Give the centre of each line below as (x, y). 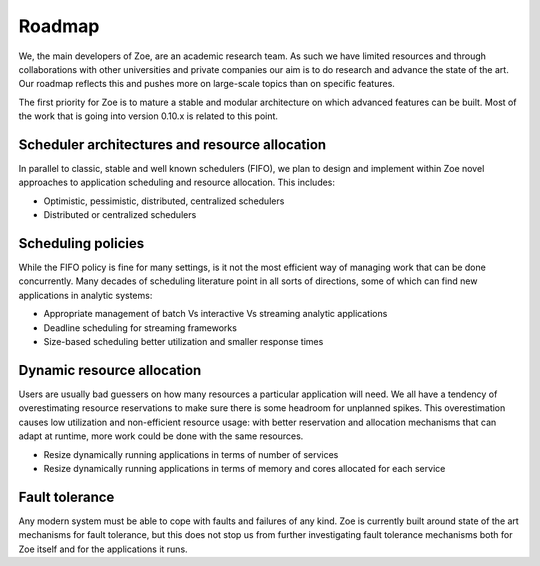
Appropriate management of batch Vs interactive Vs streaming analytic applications (215, 314)
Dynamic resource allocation (110, 370)
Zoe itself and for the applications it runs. (103, 549)
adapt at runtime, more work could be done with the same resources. (161, 436)
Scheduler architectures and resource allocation (172, 144)
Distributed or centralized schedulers (120, 215)
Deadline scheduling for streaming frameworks (140, 327)
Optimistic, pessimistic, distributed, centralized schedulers (164, 201)
